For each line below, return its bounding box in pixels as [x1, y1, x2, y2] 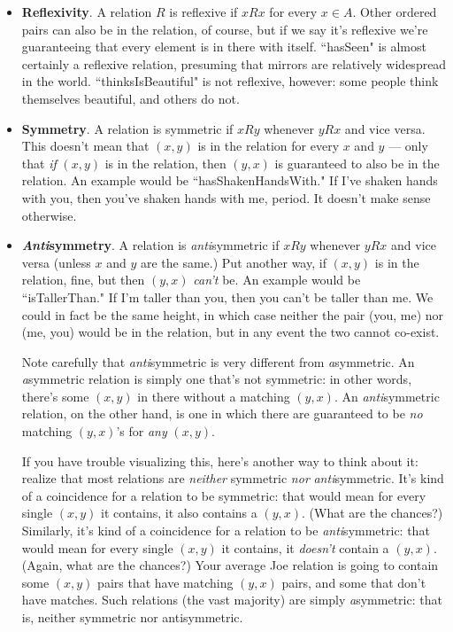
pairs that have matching [97, 573, 234, 591]
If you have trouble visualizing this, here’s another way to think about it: [21, 451, 418, 470]
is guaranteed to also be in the [274, 153, 440, 172]
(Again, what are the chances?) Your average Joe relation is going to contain [21, 556, 439, 574]
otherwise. [21, 206, 77, 224]
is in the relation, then [104, 153, 226, 172]
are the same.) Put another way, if [140, 253, 326, 271]
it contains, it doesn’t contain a [221, 538, 389, 557]
